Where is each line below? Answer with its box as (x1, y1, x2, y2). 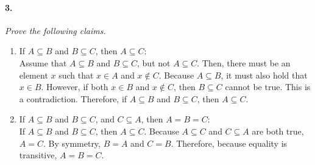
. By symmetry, (43, 136, 101, 149)
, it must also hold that (221, 68, 308, 81)
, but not (137, 56, 171, 69)
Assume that (19, 56, 67, 69)
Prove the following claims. (5, 24, 106, 37)
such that (58, 68, 94, 81)
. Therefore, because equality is (171, 136, 288, 149)
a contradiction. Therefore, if (19, 92, 127, 105)
